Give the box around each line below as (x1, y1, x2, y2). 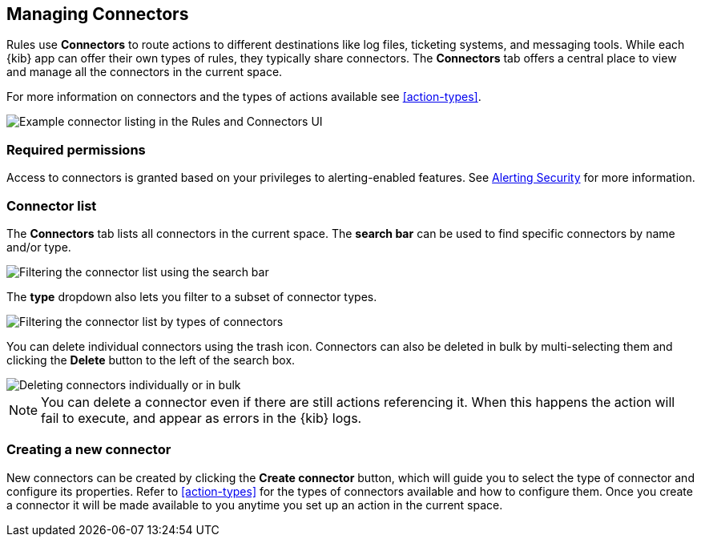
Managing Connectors (6, 4, 189, 24)
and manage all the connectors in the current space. (6, 65, 283, 79)
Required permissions (6, 141, 146, 158)
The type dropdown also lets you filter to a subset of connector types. (6, 289, 377, 304)
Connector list (6, 197, 97, 214)
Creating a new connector (6, 441, 171, 458)
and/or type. (6, 239, 71, 254)
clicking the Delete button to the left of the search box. (6, 352, 296, 367)
